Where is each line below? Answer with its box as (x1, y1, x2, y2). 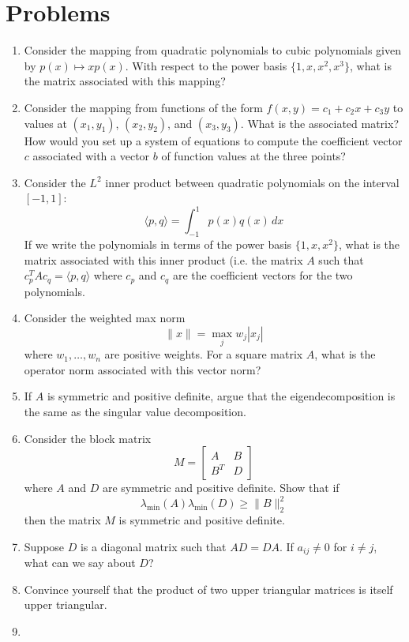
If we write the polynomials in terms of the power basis (24, 236, 292, 253)
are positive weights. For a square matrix (104, 346, 303, 362)
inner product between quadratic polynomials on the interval (105, 174, 400, 190)
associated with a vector (32, 148, 150, 164)
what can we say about (24, 554, 136, 571)
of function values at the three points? (161, 148, 346, 164)
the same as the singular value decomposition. (24, 404, 246, 419)
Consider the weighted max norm (24, 310, 186, 326)
